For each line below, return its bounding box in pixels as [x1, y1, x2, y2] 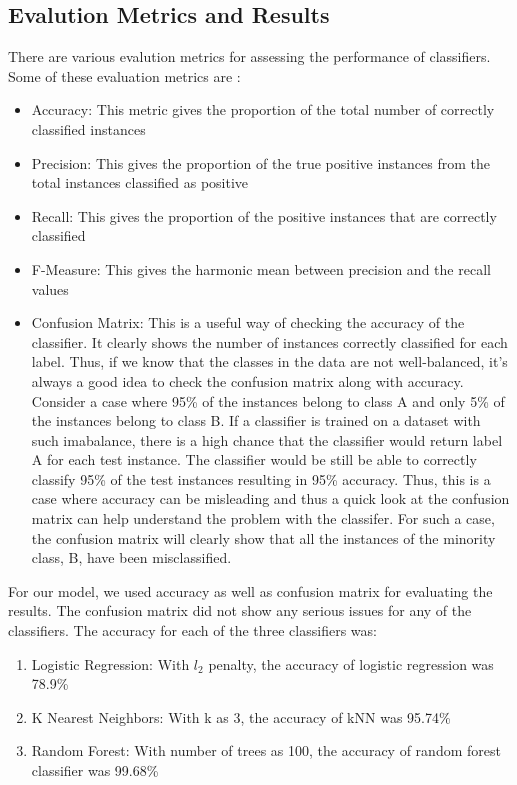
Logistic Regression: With [31, 653, 190, 674]
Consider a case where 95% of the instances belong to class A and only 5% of [31, 390, 505, 411]
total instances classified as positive [31, 172, 249, 193]
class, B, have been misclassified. [31, 547, 232, 568]
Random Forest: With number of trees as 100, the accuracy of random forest [31, 740, 501, 761]
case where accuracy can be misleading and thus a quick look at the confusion [31, 488, 510, 509]
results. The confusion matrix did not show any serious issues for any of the [8, 600, 472, 621]
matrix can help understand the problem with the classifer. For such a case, [31, 508, 495, 529]
